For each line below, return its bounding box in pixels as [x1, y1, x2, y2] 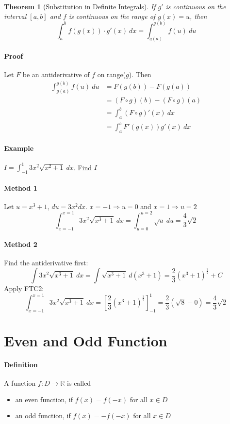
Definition [4, 359, 38, 369]
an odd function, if [15, 410, 71, 421]
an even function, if [15, 394, 73, 404]
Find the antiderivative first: [4, 258, 88, 268]
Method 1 [4, 182, 37, 193]
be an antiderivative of [22, 69, 90, 80]
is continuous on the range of [68, 11, 156, 21]
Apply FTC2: [4, 283, 44, 294]
